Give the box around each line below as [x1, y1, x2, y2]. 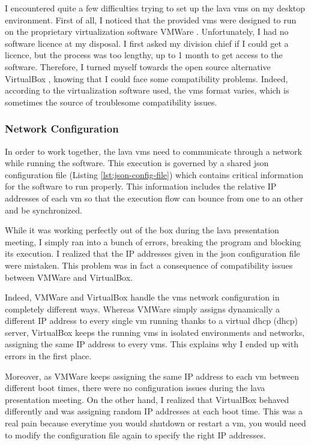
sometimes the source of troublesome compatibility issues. [5, 95, 217, 108]
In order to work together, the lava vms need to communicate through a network [5, 145, 302, 157]
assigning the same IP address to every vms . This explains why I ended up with [5, 338, 298, 350]
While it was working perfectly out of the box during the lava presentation [5, 224, 279, 236]
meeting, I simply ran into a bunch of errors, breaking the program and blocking [5, 235, 301, 248]
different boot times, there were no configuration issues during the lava [5, 381, 265, 394]
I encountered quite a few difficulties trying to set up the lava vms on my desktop [5, 2, 306, 14]
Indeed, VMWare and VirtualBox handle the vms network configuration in [5, 291, 280, 303]
